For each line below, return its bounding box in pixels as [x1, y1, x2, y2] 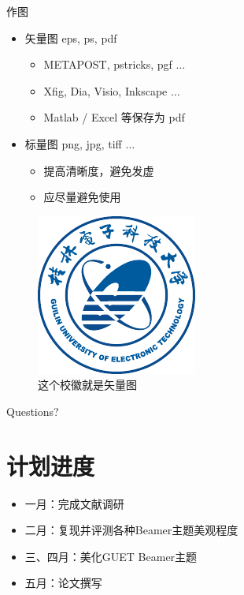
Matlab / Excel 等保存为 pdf [43, 109, 185, 125]
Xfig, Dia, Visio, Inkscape [43, 82, 168, 99]
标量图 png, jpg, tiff [24, 135, 122, 152]
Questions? [6, 402, 59, 419]
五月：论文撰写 [24, 574, 102, 591]
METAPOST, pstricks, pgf [43, 56, 172, 73]
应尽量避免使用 [43, 189, 121, 205]
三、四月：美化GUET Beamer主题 [24, 548, 198, 564]
